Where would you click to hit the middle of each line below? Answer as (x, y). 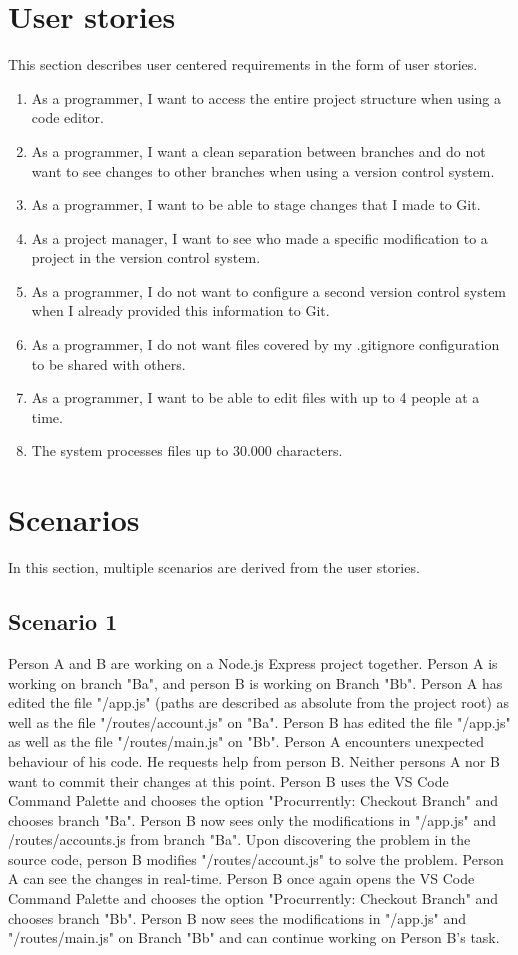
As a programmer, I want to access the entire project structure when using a (266, 97)
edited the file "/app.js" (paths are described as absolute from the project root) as (259, 702)
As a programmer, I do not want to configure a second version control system (269, 290)
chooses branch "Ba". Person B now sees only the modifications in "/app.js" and (252, 819)
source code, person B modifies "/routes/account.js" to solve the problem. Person (256, 858)
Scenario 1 (63, 621)
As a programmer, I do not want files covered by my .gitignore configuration (265, 344)
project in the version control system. (146, 257)
